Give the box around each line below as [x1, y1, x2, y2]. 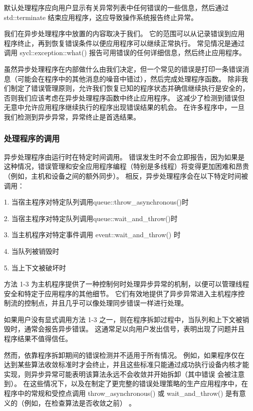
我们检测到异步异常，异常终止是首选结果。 [4, 111, 140, 122]
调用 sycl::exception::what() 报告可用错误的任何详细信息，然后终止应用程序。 [4, 47, 246, 58]
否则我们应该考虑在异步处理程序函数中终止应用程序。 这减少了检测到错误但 [4, 92, 245, 103]
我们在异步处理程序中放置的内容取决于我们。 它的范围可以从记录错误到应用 [4, 28, 245, 39]
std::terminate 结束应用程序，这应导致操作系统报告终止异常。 [4, 12, 198, 22]
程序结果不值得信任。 [4, 333, 72, 344]
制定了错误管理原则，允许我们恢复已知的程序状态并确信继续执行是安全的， [10, 83, 249, 93]
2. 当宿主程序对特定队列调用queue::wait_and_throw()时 [4, 213, 178, 223]
